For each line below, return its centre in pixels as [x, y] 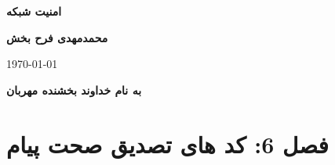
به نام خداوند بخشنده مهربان [74, 90]
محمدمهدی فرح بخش [57, 37]
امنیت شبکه [34, 11]
